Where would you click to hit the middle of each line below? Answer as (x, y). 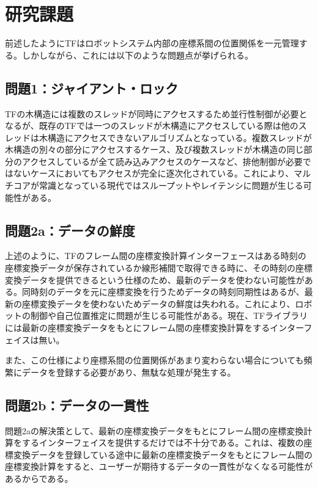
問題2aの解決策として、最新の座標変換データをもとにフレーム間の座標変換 (154, 430)
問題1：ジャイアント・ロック (92, 88)
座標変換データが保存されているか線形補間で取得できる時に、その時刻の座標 (159, 268)
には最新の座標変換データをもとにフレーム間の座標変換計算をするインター (154, 328)
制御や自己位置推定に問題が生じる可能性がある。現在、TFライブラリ (169, 315)
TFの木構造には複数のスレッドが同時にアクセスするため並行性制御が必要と (156, 113)
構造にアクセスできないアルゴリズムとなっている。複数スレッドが (179, 137)
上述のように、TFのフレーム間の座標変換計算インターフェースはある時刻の (156, 256)
